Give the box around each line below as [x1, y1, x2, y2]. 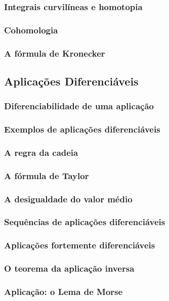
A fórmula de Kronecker [4, 47, 105, 59]
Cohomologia [4, 23, 58, 36]
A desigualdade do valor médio [4, 192, 133, 205]
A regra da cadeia [4, 146, 78, 158]
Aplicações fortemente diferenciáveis [4, 239, 155, 251]
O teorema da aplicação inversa [4, 262, 135, 275]
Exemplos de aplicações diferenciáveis [4, 123, 160, 136]
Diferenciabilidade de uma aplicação [4, 100, 154, 112]
